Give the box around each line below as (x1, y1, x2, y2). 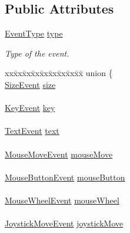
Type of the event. (5, 47, 69, 59)
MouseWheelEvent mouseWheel (5, 193, 119, 206)
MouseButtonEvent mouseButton (5, 170, 125, 183)
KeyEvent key (5, 101, 55, 114)
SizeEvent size (5, 78, 56, 90)
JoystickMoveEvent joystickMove (5, 217, 124, 229)
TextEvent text (5, 124, 59, 137)
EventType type (5, 27, 63, 40)
